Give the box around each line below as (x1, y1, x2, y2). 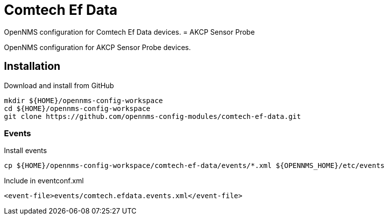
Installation (4, 60, 61, 73)
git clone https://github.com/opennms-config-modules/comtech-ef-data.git (4, 112, 301, 120)
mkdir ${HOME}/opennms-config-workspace (4, 96, 163, 105)
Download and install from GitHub (4, 81, 114, 90)
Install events (4, 146, 47, 155)
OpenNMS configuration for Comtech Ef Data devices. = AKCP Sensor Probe (4, 27, 255, 36)
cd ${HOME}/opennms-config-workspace (4, 104, 151, 112)
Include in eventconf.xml (4, 176, 84, 185)
